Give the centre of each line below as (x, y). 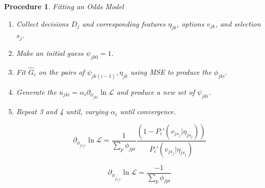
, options (191, 23)
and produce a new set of (156, 91)
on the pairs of (62, 71)
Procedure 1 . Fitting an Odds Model (64, 6)
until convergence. (148, 111)
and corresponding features (124, 23)
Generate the (36, 91)
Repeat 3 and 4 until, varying (62, 111)
